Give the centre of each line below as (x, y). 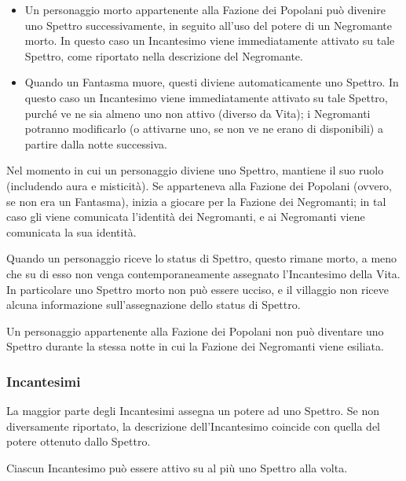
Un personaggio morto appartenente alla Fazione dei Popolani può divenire (205, 9)
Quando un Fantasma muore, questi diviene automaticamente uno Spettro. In (212, 82)
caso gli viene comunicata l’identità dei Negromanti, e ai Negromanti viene (186, 217)
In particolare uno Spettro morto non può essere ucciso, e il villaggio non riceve (198, 289)
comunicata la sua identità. (71, 231)
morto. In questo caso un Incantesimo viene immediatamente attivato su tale (210, 40)
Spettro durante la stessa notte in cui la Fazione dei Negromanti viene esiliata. (195, 346)
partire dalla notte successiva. (96, 143)
